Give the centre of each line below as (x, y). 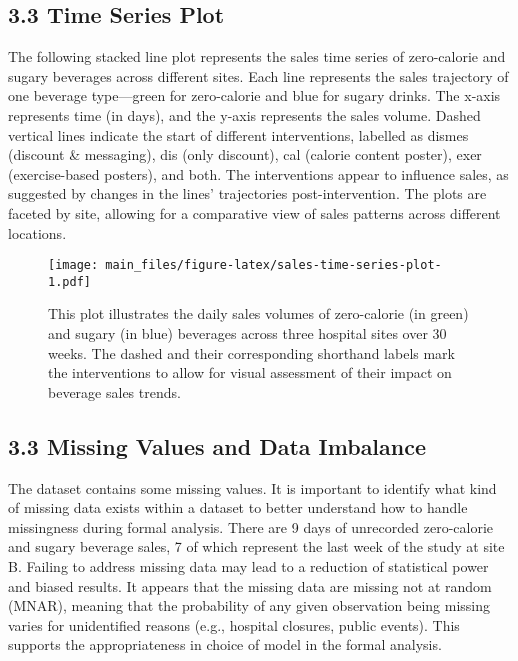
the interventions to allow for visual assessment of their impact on (250, 372)
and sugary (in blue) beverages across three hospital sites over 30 (247, 333)
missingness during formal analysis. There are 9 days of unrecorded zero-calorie (250, 526)
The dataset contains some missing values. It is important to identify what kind (252, 487)
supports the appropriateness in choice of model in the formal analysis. (225, 644)
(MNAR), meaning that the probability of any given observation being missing (249, 605)
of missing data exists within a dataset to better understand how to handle (238, 507)
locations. (37, 232)
